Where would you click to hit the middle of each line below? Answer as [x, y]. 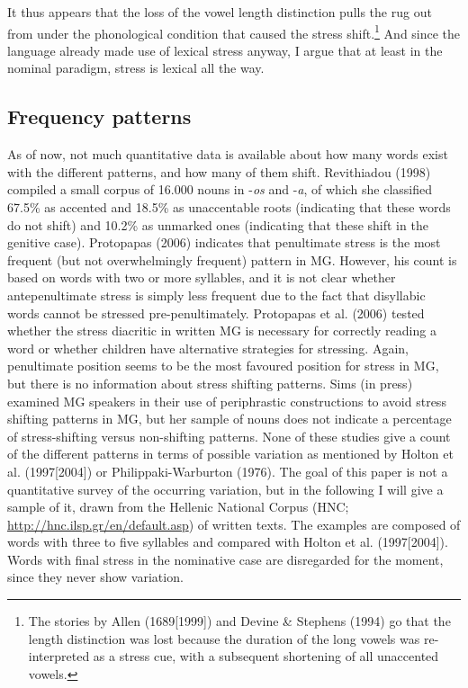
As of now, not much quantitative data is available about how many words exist [228, 154]
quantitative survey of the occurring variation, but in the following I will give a [225, 489]
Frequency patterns [99, 116]
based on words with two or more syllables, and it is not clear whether [202, 277]
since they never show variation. [95, 577]
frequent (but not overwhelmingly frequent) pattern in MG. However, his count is [232, 259]
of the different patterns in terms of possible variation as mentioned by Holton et [230, 454]
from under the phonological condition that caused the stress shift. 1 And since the [234, 31]
